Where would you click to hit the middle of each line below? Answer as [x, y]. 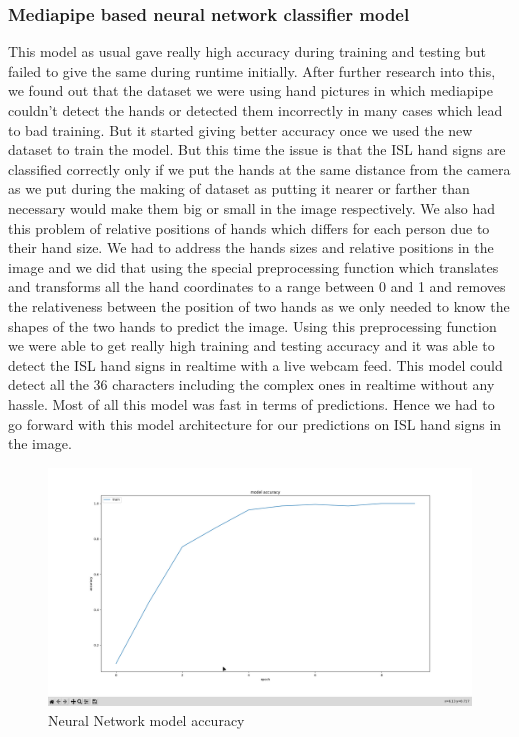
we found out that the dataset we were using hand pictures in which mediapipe [250, 90]
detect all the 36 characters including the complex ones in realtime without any [251, 384]
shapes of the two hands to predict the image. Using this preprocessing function [252, 325]
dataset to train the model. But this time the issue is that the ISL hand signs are [257, 149]
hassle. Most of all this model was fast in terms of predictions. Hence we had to [251, 403]
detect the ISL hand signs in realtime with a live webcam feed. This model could [255, 364]
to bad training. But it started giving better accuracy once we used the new [240, 129]
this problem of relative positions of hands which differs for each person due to [249, 227]
